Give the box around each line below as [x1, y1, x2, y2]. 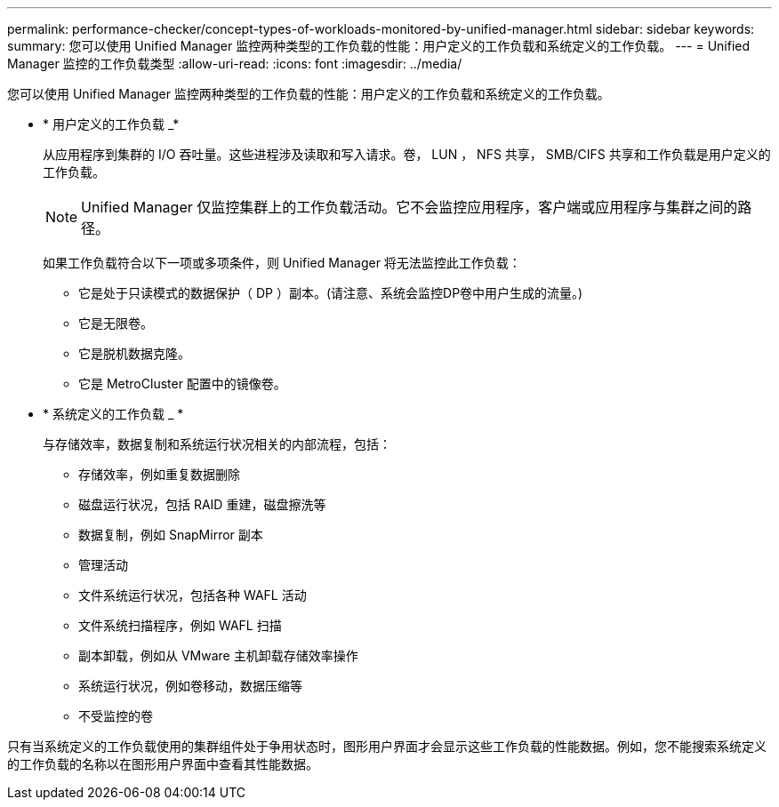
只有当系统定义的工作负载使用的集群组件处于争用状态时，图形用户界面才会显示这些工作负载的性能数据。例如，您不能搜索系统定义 [7, 739, 767, 754]
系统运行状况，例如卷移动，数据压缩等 [78, 678, 302, 693]
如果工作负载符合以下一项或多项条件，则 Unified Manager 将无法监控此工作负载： [43, 255, 521, 270]
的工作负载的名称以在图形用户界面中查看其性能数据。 [7, 756, 318, 771]
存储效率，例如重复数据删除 [78, 467, 240, 482]
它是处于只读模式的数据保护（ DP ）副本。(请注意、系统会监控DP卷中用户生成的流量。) [78, 285, 583, 300]
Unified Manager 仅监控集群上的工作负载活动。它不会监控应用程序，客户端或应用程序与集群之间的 [81, 198, 738, 216]
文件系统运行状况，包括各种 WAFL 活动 [78, 587, 307, 603]
